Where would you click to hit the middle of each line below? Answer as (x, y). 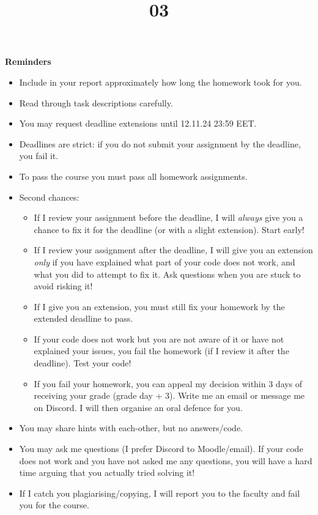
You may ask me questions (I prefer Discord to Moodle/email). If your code (161, 449)
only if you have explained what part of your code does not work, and (165, 261)
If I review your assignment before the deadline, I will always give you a (168, 217)
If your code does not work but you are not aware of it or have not (159, 339)
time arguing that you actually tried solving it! (107, 472)
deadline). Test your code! (83, 363)
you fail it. (39, 156)
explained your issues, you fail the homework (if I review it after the (161, 351)
